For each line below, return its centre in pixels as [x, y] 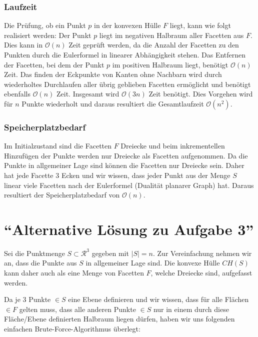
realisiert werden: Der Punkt [48, 35]
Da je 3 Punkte [27, 299]
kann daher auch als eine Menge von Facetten [74, 273]
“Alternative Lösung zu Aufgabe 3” [129, 229]
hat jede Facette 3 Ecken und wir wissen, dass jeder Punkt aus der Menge [117, 175]
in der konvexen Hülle [127, 25]
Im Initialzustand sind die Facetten [58, 146]
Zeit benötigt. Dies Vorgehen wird [201, 94]
